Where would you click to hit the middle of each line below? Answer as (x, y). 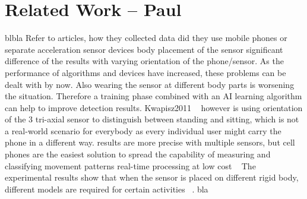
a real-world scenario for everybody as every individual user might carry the (143, 130)
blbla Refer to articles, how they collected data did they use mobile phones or (146, 38)
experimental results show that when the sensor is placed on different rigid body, (152, 177)
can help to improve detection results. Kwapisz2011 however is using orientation (154, 107)
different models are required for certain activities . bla (107, 189)
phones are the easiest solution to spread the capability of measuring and (138, 154)
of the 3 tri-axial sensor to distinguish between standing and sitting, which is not (152, 119)
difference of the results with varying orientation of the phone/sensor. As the (144, 61)
